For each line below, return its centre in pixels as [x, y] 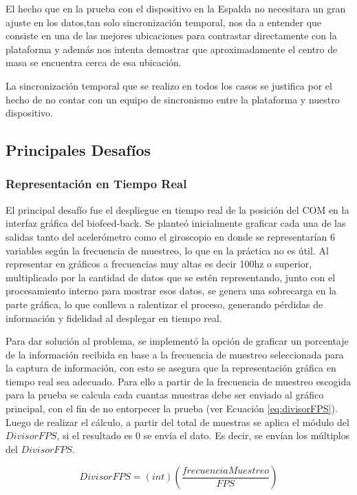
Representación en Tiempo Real [96, 184]
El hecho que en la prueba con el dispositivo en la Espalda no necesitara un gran [176, 8]
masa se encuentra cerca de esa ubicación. [94, 62]
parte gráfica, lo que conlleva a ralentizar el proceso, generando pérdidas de [164, 304]
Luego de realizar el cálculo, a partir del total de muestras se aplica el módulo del [177, 422]
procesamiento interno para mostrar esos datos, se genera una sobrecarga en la [171, 291]
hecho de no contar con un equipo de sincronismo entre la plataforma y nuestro [173, 99]
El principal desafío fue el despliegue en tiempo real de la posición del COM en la [177, 209]
